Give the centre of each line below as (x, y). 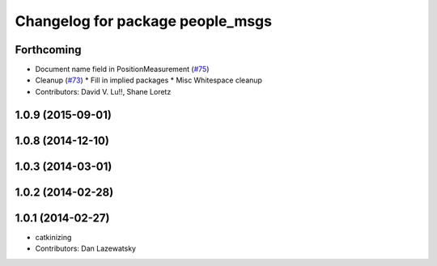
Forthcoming (48, 50)
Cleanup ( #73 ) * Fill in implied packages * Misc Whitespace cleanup (149, 80)
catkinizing (53, 237)
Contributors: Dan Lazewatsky (86, 249)
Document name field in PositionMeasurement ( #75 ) (122, 70)
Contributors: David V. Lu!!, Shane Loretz (103, 91)
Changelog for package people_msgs (144, 21)
